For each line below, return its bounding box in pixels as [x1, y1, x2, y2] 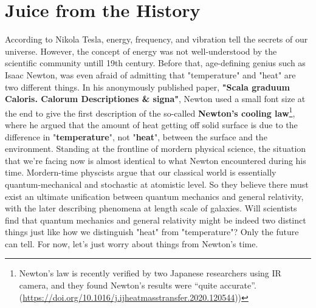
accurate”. [219, 279, 256, 292]
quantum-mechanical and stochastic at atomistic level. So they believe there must [5, 177, 309, 190]
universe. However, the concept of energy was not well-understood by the [5, 44, 277, 57]
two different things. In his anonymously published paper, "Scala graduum [5, 80, 290, 93]
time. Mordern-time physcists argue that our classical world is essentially [5, 166, 276, 179]
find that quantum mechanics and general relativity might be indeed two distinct [5, 213, 306, 226]
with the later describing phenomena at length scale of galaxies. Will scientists [5, 202, 297, 214]
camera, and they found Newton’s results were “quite [19, 279, 218, 292]
